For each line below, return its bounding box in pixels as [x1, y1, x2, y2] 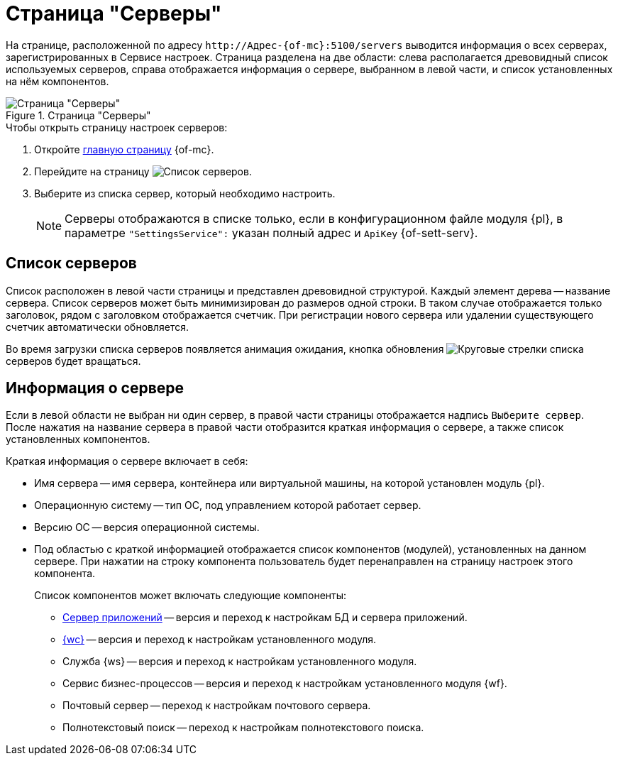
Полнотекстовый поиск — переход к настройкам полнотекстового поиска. [62, 721, 424, 734]
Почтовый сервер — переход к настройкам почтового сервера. [62, 699, 371, 712]
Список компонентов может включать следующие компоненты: [34, 589, 347, 602]
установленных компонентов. [6, 433, 150, 446]
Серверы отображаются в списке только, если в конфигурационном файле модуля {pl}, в [65, 211, 563, 226]
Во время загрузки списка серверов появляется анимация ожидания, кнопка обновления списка [6, 342, 584, 355]
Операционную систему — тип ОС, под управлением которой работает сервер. [34, 499, 421, 512]
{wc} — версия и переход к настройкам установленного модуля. [62, 633, 377, 646]
